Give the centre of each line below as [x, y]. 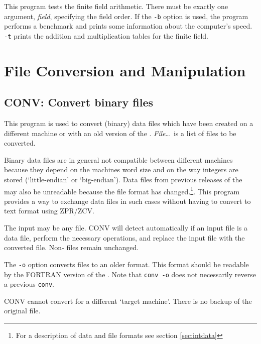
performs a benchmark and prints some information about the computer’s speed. [128, 26]
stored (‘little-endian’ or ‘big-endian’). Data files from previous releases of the [123, 180]
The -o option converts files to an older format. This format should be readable [126, 264]
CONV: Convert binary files [79, 102]
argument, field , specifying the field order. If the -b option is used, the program [126, 16]
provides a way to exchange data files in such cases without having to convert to [127, 201]
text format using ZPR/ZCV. [49, 211]
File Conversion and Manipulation [125, 70]
